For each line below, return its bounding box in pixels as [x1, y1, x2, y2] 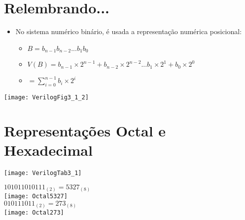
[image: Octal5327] [4, 193, 68, 200]
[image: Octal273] [4, 209, 64, 217]
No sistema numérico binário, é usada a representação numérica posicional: [15, 26, 242, 37]
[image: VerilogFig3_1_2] [4, 93, 89, 101]
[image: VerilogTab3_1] [4, 169, 82, 176]
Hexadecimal [4, 140, 93, 160]
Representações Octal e [4, 120, 166, 140]
